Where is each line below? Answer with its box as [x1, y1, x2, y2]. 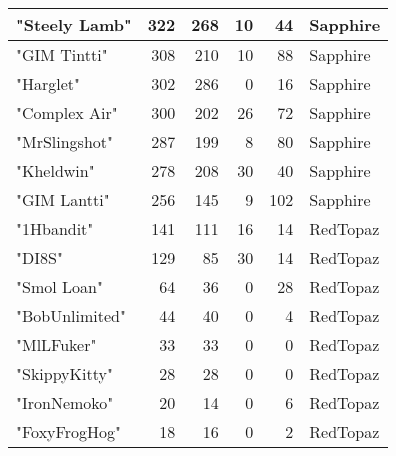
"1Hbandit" [16, 217, 94, 240]
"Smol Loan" [16, 275, 103, 298]
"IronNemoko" [16, 391, 114, 414]
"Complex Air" [16, 101, 118, 124]
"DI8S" [16, 246, 63, 269]
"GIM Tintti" [16, 43, 108, 66]
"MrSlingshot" [16, 130, 114, 153]
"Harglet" [16, 72, 81, 95]
